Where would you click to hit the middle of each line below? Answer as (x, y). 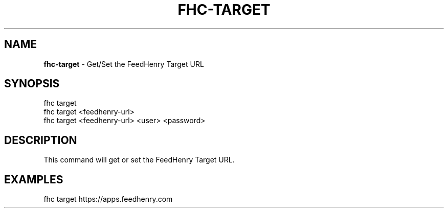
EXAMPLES (34, 179)
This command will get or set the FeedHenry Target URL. (139, 160)
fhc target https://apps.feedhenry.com (108, 199)
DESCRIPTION (41, 140)
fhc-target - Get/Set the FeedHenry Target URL (124, 64)
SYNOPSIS (32, 84)
